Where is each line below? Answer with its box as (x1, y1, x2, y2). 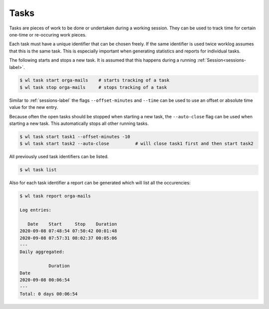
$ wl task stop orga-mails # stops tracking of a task (19, 84, 167, 90)
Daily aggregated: (19, 249, 65, 255)
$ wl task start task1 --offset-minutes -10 (19, 134, 131, 140)
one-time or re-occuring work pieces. (9, 31, 87, 37)
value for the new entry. (9, 104, 58, 110)
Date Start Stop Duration (27, 221, 117, 227)
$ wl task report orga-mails (19, 193, 91, 199)
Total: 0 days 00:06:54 (19, 291, 78, 297)
